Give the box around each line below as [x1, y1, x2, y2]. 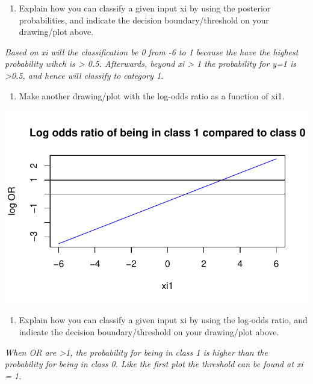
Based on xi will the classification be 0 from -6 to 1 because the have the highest [5, 45, 299, 58]
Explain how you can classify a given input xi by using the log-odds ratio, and [19, 314, 308, 326]
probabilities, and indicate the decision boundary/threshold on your [19, 13, 269, 26]
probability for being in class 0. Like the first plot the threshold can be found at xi [5, 358, 303, 370]
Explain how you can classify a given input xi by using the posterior [19, 2, 271, 14]
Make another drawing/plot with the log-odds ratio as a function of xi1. [19, 89, 285, 102]
